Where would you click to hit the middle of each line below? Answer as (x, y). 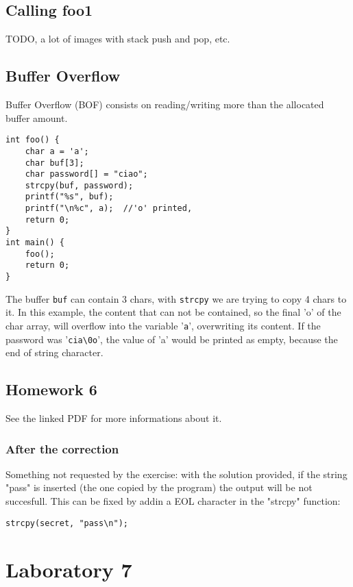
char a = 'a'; (57, 151)
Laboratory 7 (69, 569)
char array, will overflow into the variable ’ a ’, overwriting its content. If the (163, 325)
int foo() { (33, 140)
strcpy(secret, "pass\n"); (67, 523)
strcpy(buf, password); (79, 185)
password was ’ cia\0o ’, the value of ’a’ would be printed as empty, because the (172, 339)
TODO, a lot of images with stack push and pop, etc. (118, 39)
